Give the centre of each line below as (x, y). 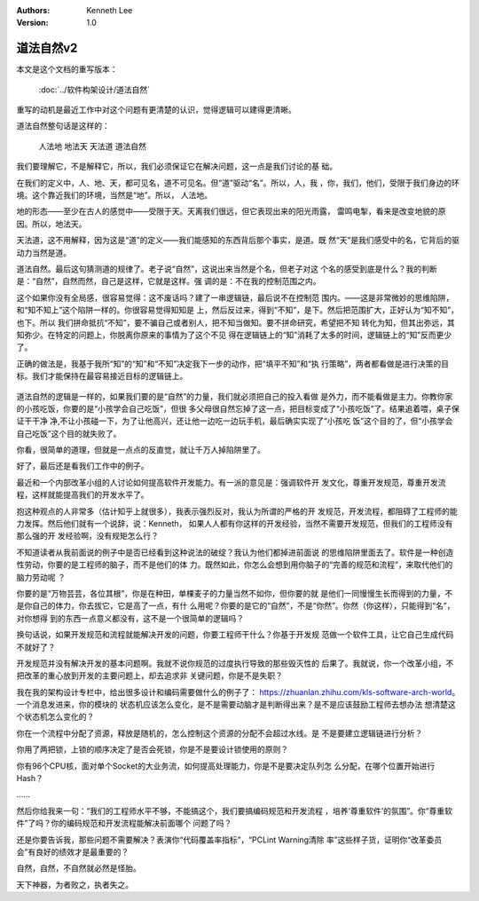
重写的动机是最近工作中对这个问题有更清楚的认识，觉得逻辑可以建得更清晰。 (156, 110)
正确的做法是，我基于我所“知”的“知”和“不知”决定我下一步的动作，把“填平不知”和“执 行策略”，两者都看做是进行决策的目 (233, 363)
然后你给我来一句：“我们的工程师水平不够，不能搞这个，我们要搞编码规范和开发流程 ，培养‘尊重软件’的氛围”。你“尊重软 (234, 810)
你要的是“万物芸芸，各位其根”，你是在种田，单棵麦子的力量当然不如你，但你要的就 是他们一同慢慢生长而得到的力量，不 (235, 593)
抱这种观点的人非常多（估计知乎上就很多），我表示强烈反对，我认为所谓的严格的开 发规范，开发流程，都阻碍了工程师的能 (237, 511)
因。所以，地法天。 (51, 224)
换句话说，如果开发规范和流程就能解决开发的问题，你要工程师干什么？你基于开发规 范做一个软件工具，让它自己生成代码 (235, 635)
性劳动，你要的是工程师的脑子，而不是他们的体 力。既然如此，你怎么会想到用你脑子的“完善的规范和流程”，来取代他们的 (235, 565)
